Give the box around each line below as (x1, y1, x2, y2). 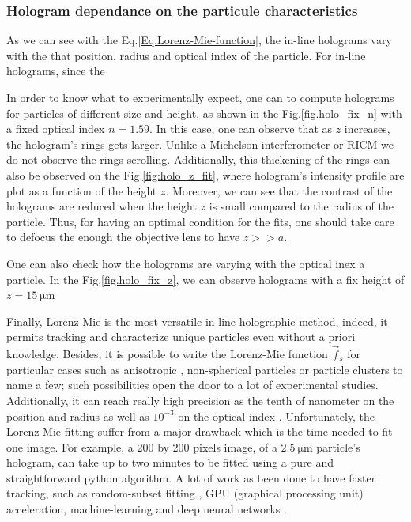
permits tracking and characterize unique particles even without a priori (6, 328, 356, 345)
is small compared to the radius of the (209, 198, 394, 214)
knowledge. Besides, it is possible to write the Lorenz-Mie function (6, 346, 328, 362)
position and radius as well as (6, 407, 149, 424)
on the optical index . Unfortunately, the (178, 407, 375, 424)
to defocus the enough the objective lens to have (6, 229, 240, 245)
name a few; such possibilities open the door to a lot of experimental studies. (6, 376, 379, 393)
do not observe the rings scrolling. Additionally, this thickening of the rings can (6, 151, 390, 168)
